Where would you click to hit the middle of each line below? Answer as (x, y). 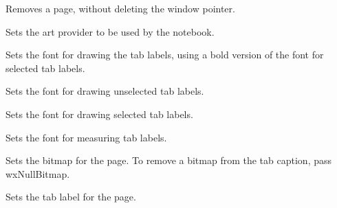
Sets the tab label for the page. (71, 197)
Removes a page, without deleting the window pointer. (120, 8)
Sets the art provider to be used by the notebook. (110, 31)
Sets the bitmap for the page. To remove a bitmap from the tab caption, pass (168, 160)
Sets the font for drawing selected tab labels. (99, 114)
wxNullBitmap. (38, 173)
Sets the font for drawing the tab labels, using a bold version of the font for (165, 55)
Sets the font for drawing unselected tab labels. (105, 91)
